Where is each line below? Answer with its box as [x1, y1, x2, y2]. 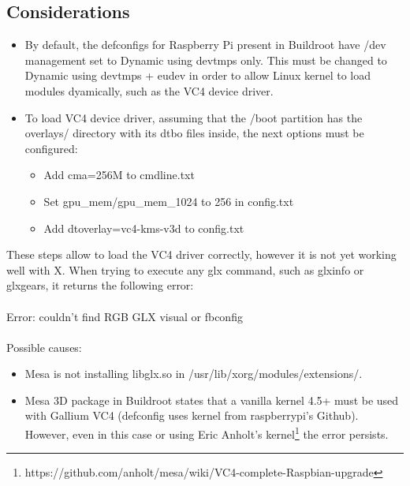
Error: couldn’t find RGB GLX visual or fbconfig [6, 308, 243, 324]
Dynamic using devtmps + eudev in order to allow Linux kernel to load [24, 67, 371, 84]
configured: [24, 140, 78, 156]
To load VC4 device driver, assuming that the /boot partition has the [24, 109, 363, 125]
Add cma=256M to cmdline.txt [43, 166, 195, 183]
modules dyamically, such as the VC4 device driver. [24, 82, 274, 99]
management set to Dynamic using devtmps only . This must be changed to [24, 51, 387, 68]
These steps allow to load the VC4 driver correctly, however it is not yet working [6, 246, 397, 263]
